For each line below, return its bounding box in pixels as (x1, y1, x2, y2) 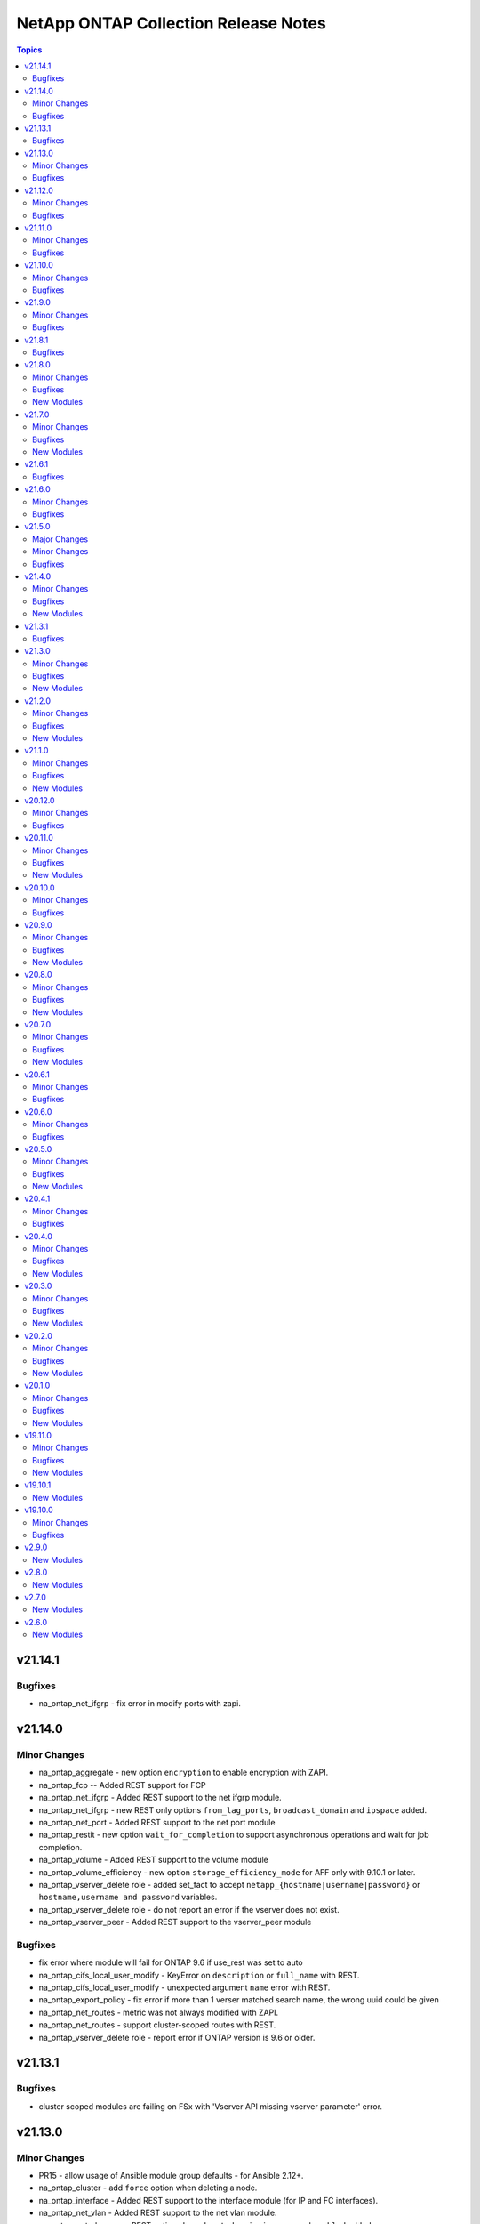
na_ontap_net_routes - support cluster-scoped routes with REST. (38, 2019, 276, 2030)
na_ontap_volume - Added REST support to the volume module (38, 1855, 268, 1865)
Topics (16, 44, 43, 55)
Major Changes (32, 534, 89, 544)
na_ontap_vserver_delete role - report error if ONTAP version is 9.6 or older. (38, 2032, 316, 2043)
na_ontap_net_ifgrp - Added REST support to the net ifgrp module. (38, 1793, 282, 1803)
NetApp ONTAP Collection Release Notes (16, 13, 326, 33)
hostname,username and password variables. (38, 1891, 218, 1903)
